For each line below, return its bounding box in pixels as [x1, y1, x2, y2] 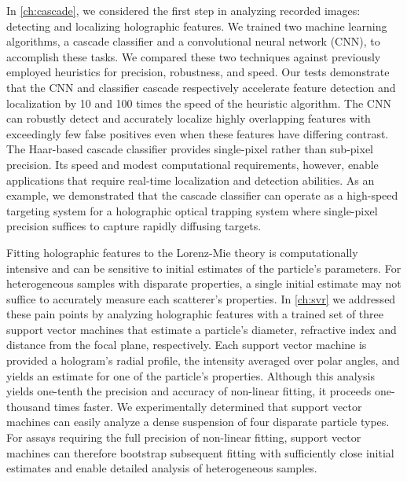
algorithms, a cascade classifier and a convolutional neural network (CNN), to [6, 33, 380, 50]
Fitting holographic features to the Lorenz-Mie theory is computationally [6, 244, 358, 260]
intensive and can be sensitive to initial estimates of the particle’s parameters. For [6, 259, 401, 276]
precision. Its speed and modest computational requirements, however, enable [6, 156, 379, 172]
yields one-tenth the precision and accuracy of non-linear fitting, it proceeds [6, 383, 372, 399]
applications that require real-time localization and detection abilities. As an [6, 171, 375, 188]
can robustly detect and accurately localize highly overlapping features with [6, 110, 371, 127]
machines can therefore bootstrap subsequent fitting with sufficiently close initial [6, 444, 394, 461]
